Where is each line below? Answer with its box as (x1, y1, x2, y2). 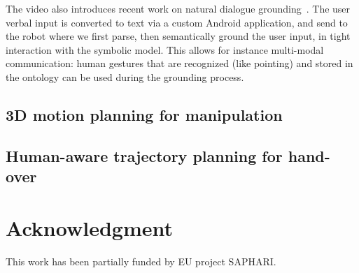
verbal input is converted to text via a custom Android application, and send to (6, 15, 348, 29)
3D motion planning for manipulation (6, 103, 283, 125)
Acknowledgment (6, 213, 173, 242)
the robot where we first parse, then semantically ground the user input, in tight (6, 29, 351, 43)
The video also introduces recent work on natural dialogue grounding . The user (6, 1, 351, 15)
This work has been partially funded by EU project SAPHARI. (6, 253, 276, 268)
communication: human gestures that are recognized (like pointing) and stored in (6, 56, 353, 71)
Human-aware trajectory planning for (6, 145, 283, 166)
